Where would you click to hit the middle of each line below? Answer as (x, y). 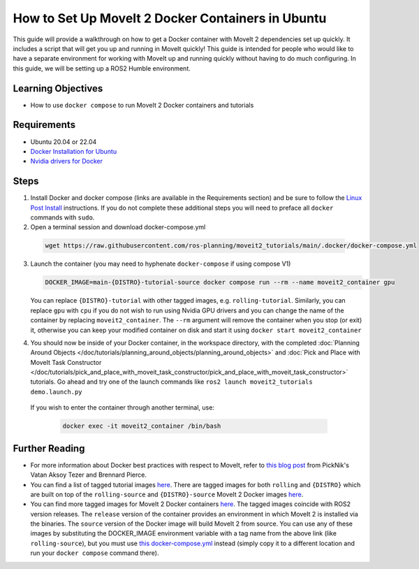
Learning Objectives (58, 88)
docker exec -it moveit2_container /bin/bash (142, 426)
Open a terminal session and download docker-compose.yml (118, 227)
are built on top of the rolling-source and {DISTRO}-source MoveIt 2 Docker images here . (167, 494)
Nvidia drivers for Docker (67, 161)
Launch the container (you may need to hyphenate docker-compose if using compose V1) (161, 264)
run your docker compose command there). (95, 553)
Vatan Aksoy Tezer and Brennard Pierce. (88, 475)
